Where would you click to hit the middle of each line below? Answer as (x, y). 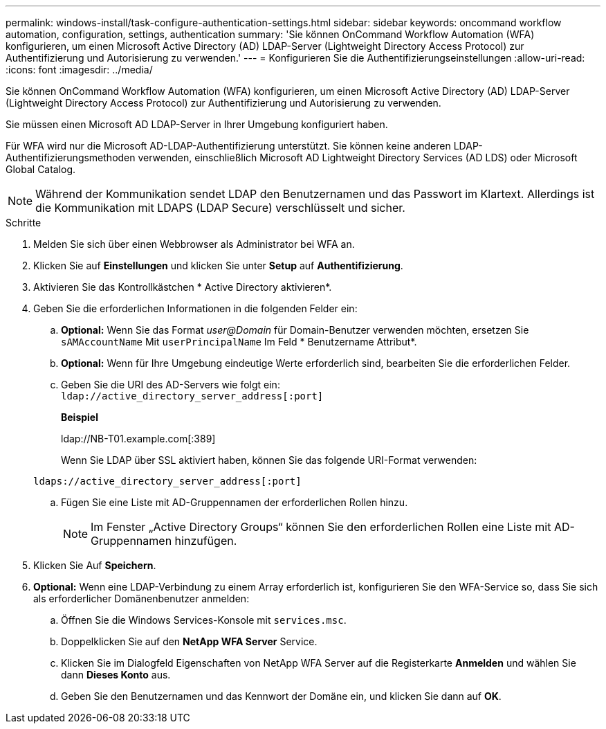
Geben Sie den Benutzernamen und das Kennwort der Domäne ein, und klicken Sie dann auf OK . (281, 696)
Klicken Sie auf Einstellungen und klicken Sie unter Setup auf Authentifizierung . (218, 265)
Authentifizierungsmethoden (71, 157)
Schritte (24, 223)
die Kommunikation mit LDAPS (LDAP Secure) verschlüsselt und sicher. (220, 208)
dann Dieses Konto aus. (116, 675)
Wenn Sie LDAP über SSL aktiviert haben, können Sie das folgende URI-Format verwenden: (269, 460)
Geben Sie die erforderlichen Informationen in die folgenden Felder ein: (195, 308)
